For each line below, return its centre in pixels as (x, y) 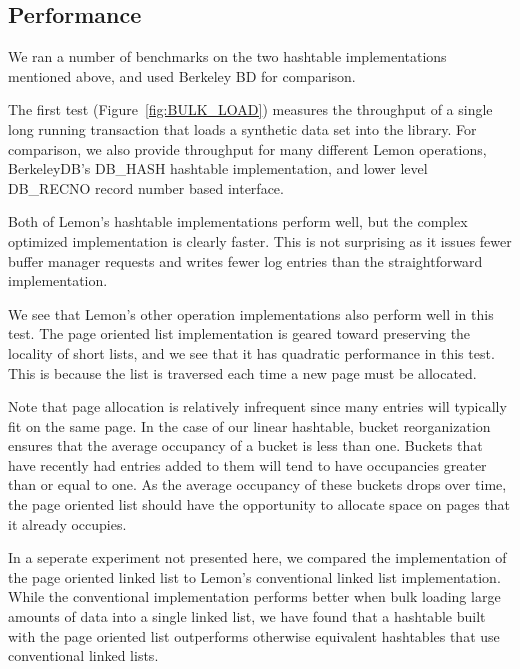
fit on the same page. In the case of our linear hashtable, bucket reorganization (249, 425)
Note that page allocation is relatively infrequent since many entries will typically (257, 406)
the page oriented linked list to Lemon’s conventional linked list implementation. (254, 576)
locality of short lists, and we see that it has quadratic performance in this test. (251, 352)
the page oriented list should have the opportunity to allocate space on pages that (259, 504)
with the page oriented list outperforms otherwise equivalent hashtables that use (254, 635)
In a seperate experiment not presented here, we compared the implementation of (257, 557)
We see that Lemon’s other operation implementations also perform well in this (251, 313)
